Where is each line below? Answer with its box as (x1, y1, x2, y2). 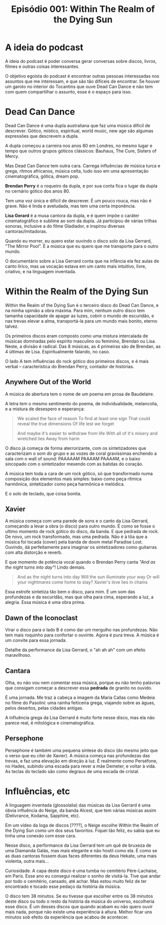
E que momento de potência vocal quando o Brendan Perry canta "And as (5, 559, 156, 565)
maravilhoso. (5, 652, 32, 658)
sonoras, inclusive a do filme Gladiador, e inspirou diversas (5, 223, 125, 229)
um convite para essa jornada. (5, 637, 67, 643)
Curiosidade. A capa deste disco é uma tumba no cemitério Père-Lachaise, (5, 868, 158, 874)
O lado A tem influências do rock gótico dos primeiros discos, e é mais (5, 358, 149, 364)
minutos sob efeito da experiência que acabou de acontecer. (5, 914, 129, 920)
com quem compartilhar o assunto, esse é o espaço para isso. (5, 89, 132, 95)
